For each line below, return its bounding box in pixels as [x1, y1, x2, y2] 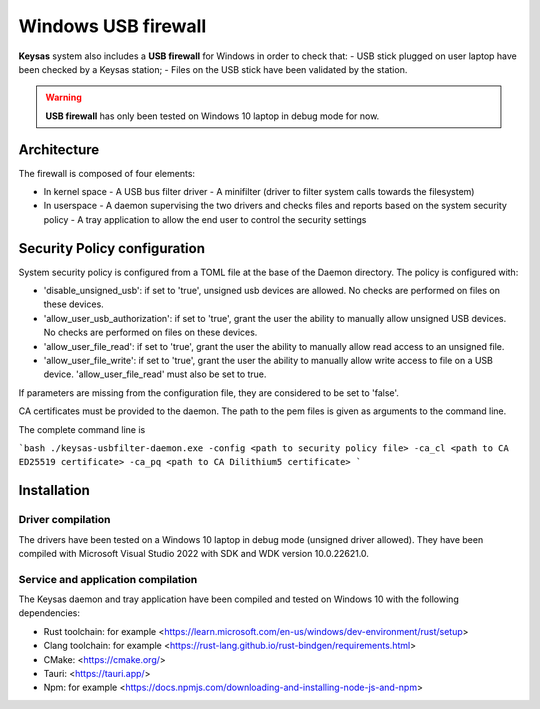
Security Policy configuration [18, 240, 205, 257]
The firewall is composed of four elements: [18, 167, 195, 179]
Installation [18, 482, 90, 499]
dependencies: [18, 607, 80, 619]
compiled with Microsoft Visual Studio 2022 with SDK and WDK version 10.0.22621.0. [18, 547, 370, 559]
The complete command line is [18, 423, 146, 435]
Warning [45, 91, 82, 104]
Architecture [18, 141, 100, 158]
